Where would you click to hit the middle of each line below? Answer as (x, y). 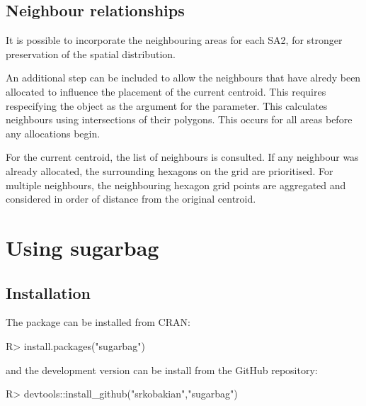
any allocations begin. (53, 133)
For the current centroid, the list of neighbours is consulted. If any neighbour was (182, 157)
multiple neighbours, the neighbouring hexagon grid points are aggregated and (176, 185)
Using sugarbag (82, 247)
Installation (48, 292)
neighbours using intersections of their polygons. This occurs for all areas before (179, 119)
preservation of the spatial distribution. (91, 53)
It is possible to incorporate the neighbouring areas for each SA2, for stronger (174, 40)
